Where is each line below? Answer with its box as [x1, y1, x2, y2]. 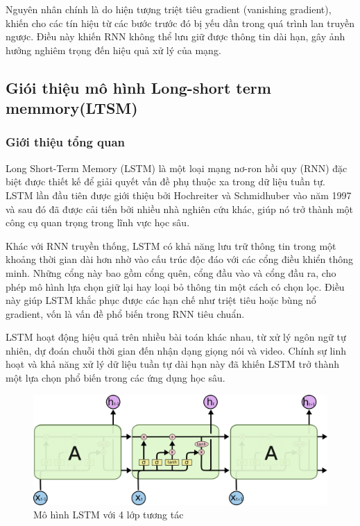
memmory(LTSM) [6, 97, 138, 119]
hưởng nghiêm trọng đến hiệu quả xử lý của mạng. [6, 42, 221, 57]
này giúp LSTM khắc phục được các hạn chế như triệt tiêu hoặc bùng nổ [6, 293, 316, 307]
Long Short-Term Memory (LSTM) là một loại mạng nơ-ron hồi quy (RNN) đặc [6, 160, 348, 175]
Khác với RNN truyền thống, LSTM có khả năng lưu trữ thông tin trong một [6, 238, 336, 253]
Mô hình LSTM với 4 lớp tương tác [33, 507, 184, 522]
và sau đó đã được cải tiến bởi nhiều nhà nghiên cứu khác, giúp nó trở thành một [6, 201, 354, 216]
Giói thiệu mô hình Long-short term [6, 76, 271, 98]
